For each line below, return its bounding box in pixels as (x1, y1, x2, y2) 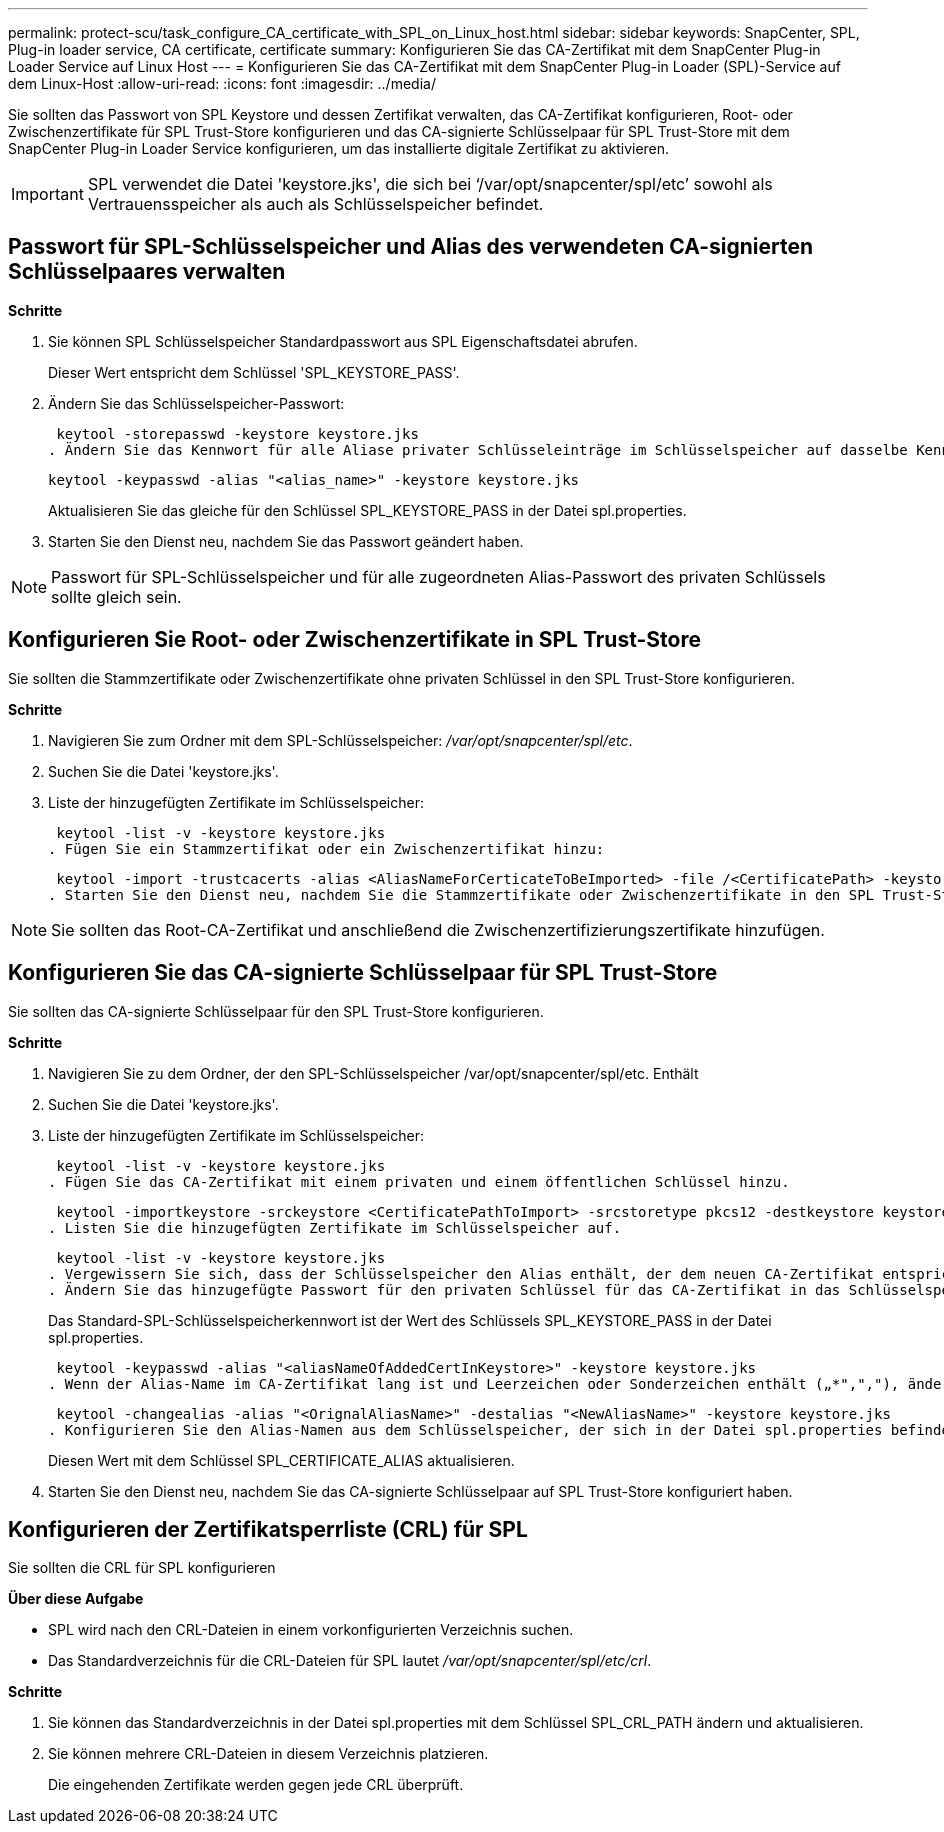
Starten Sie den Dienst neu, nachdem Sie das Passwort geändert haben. (48, 532, 524, 550)
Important (11, 184, 84, 204)
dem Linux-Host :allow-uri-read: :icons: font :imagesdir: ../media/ (8, 75, 436, 92)
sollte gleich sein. (51, 586, 182, 607)
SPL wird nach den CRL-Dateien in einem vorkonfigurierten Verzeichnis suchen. (48, 1621, 574, 1639)
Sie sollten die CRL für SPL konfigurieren (8, 1559, 276, 1577)
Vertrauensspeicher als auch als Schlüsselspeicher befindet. (87, 194, 544, 214)
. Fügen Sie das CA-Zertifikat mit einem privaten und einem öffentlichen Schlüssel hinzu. (48, 1173, 790, 1190)
